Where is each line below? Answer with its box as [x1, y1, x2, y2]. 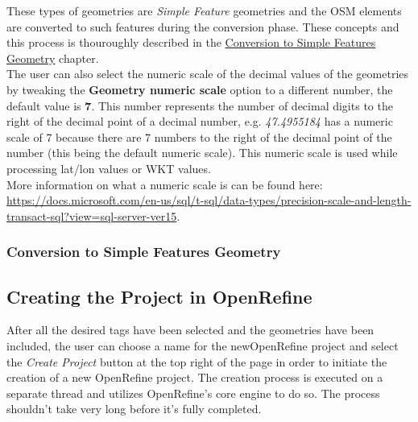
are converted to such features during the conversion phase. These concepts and [6, 18, 399, 35]
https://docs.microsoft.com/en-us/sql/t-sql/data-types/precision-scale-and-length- [6, 192, 412, 209]
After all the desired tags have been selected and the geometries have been [6, 321, 375, 338]
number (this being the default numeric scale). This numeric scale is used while [6, 144, 398, 161]
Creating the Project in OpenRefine [6, 283, 312, 308]
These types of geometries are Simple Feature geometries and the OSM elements [6, 2, 402, 19]
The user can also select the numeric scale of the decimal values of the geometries [6, 65, 409, 82]
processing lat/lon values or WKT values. [6, 159, 211, 176]
